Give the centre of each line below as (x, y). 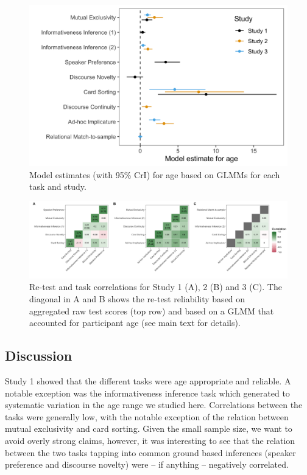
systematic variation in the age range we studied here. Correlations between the (154, 405)
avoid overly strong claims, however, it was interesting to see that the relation (150, 441)
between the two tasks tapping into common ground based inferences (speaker (150, 452)
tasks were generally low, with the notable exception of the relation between (147, 416)
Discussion (39, 355)
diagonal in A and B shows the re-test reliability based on (137, 299)
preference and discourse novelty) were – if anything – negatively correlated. (147, 464)
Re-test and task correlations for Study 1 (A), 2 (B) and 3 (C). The (156, 287)
